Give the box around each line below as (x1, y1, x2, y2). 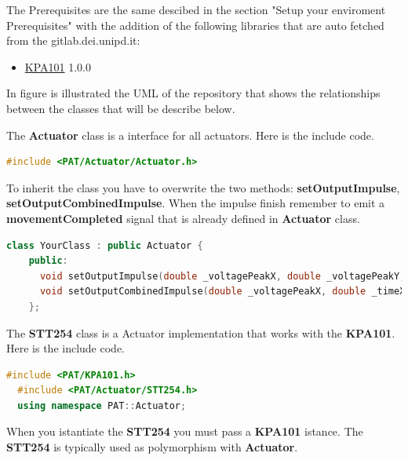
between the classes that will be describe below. (6, 100, 235, 116)
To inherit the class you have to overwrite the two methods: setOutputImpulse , (6, 179, 400, 195)
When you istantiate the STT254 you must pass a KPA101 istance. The (6, 423, 363, 440)
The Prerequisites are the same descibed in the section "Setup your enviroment (6, 2, 386, 17)
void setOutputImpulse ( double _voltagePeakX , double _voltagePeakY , (39, 270, 406, 282)
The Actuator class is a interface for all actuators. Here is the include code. (6, 126, 374, 143)
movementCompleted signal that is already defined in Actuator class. (6, 210, 360, 226)
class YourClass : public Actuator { (6, 239, 203, 251)
